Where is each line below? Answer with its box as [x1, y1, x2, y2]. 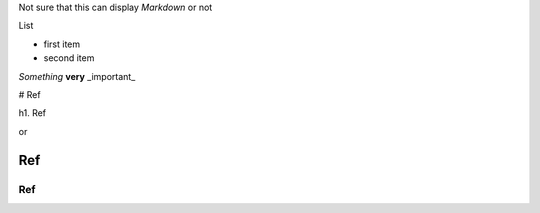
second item [43, 52, 95, 64]
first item [43, 38, 81, 50]
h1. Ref [18, 107, 47, 119]
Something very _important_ [18, 70, 136, 82]
